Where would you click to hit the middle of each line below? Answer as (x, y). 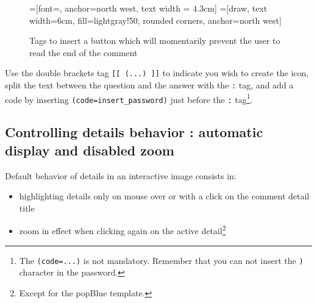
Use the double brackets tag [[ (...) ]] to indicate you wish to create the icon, (157, 73)
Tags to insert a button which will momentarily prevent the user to (155, 41)
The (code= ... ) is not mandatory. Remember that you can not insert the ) (161, 260)
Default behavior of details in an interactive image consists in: (121, 175)
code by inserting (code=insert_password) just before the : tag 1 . (129, 98)
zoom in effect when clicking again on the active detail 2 (123, 230)
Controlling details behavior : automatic (134, 132)
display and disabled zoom (90, 150)
